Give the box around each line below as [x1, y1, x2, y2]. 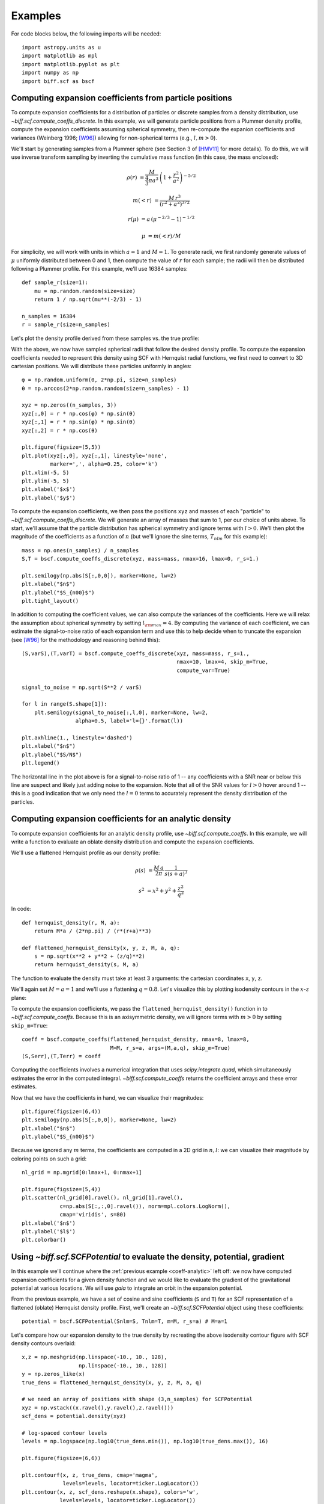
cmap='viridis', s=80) [59, 1211, 127, 1218]
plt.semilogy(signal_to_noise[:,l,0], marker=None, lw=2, [34, 709, 209, 716]
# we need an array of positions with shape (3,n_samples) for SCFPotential [22, 1396, 253, 1403]
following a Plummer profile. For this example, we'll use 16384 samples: [11, 265, 188, 273]
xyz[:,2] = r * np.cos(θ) [22, 427, 98, 434]
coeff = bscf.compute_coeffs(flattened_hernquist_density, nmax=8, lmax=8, [22, 1036, 250, 1043]
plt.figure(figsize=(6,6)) [22, 1455, 101, 1462]
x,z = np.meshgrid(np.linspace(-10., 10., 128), [22, 1354, 167, 1361]
